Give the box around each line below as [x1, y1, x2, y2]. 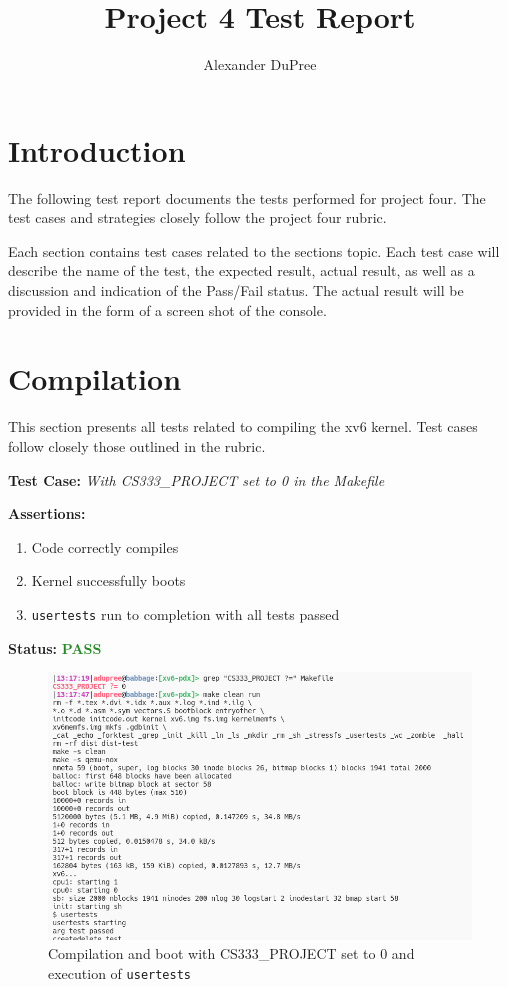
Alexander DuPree [203, 54, 317, 75]
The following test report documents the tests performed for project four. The [8, 187, 486, 208]
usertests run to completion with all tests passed [31, 603, 340, 624]
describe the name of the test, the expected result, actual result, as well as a [8, 260, 475, 281]
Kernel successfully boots [31, 570, 186, 591]
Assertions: [8, 503, 86, 524]
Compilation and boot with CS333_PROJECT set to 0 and [48, 943, 415, 964]
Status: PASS [8, 637, 102, 658]
